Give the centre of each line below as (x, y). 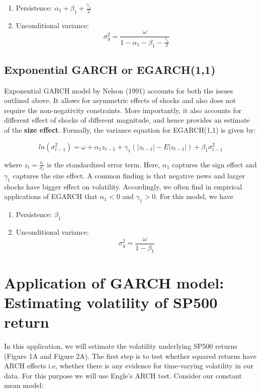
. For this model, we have (194, 196)
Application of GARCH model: (114, 282)
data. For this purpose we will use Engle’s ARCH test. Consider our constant (123, 375)
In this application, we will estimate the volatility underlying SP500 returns (121, 346)
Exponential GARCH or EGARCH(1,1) (110, 69)
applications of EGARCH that (51, 196)
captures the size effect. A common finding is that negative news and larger (129, 175)
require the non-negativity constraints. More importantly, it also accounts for (123, 110)
